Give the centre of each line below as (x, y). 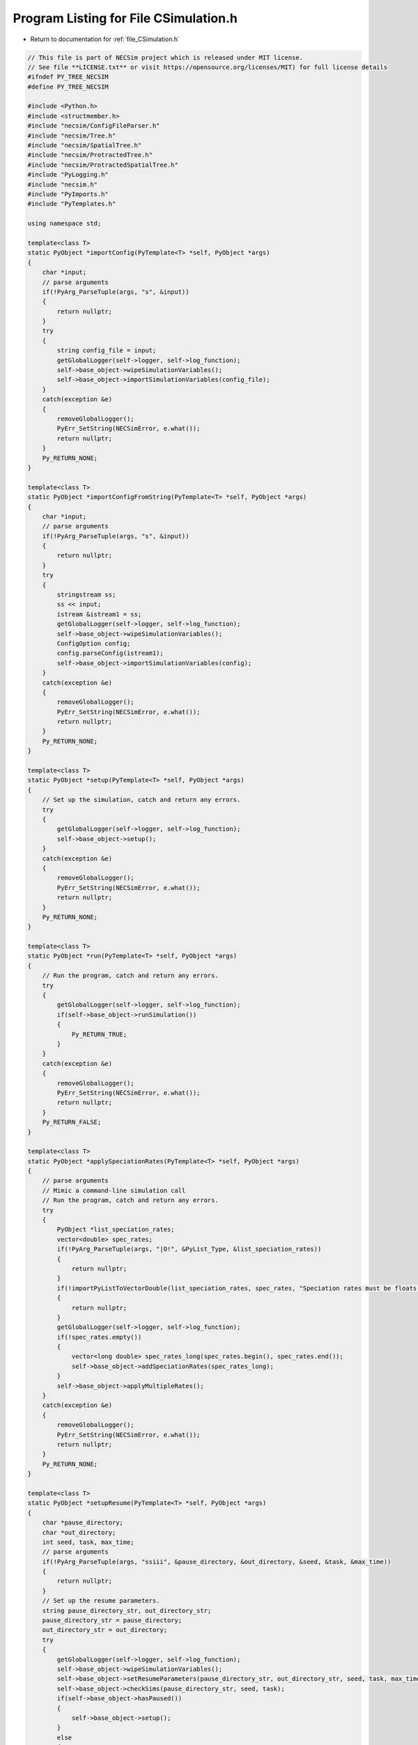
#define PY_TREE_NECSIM (68, 87)
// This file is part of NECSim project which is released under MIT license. (165, 57)
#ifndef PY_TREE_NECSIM (68, 77)
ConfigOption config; (94, 643)
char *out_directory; (79, 1532)
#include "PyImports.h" (68, 194)
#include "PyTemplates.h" (72, 204)
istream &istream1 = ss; (99, 614)
